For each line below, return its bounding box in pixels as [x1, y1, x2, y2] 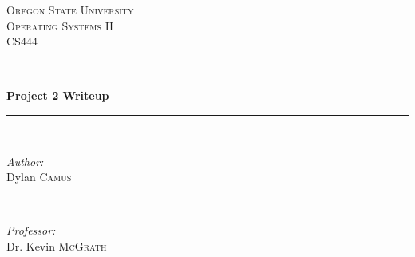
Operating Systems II [6, 17, 114, 34]
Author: [6, 152, 44, 169]
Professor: [6, 222, 56, 239]
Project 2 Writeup [6, 87, 109, 104]
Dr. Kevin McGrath [6, 237, 107, 254]
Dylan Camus [6, 168, 72, 185]
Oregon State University [6, 2, 134, 18]
